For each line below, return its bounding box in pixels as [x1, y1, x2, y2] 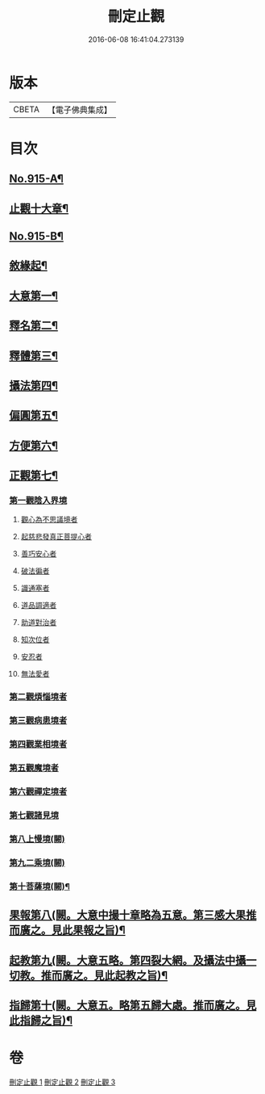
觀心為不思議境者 [20, 514, 78, 525]
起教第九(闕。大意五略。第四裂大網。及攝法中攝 [9, 954, 246, 967]
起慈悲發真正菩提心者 [20, 532, 92, 542]
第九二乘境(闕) [9, 857, 65, 868]
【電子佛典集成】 [47, 104, 112, 115]
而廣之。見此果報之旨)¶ [9, 924, 126, 937]
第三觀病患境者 [9, 715, 68, 727]
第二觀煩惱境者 [9, 691, 68, 702]
